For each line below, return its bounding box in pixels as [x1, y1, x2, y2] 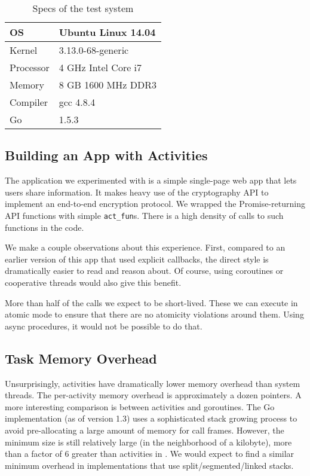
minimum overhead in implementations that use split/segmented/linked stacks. [5, 459, 294, 471]
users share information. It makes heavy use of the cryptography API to [5, 185, 269, 198]
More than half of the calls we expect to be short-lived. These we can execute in [5, 296, 298, 309]
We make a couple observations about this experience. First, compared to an [5, 241, 286, 254]
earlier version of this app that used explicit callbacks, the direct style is [5, 252, 269, 265]
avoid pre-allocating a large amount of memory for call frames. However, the [5, 423, 284, 436]
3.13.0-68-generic [59, 43, 129, 57]
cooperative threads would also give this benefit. [5, 276, 182, 289]
